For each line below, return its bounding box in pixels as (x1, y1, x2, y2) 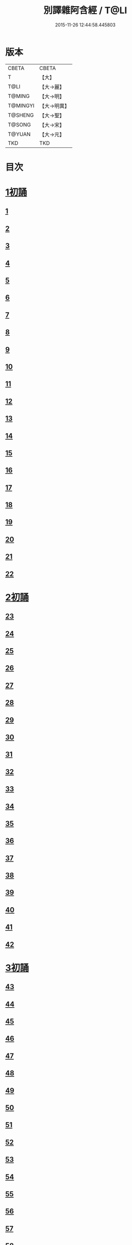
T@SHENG (8, 111, 34, 118)
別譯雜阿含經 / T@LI (43, 5, 127, 16)
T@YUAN (8, 131, 31, 138)
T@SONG (8, 121, 31, 128)
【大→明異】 (39, 102, 70, 109)
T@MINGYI (8, 102, 35, 109)
